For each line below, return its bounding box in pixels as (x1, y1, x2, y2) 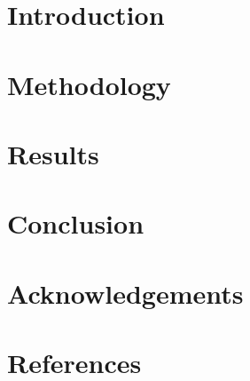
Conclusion (7, 205, 145, 242)
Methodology (7, 66, 171, 102)
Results (7, 135, 99, 171)
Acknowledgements (7, 274, 244, 311)
